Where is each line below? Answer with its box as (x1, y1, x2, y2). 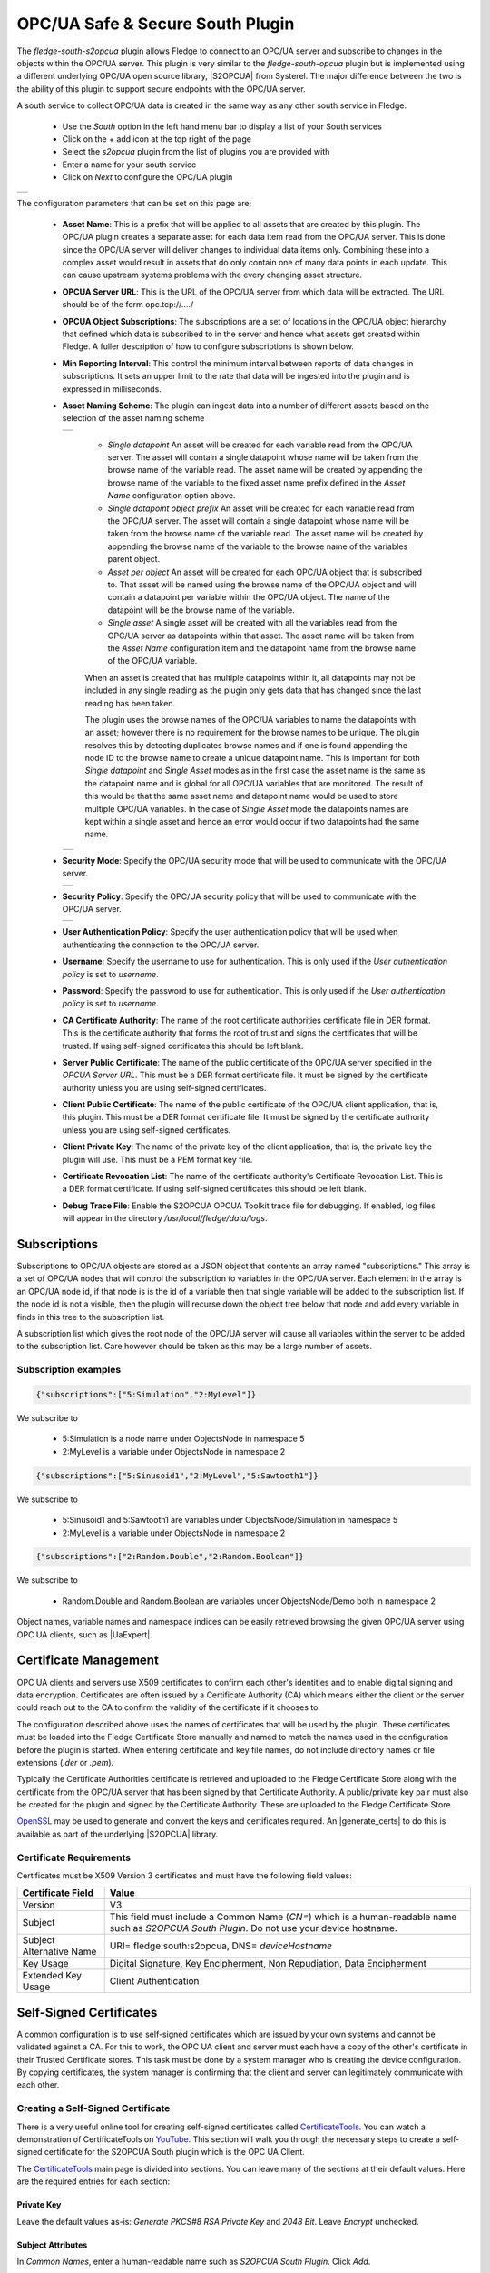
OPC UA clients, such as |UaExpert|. (16, 1628, 153, 1640)
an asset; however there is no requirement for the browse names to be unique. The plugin (84, 727, 420, 738)
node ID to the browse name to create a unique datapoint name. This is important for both (84, 753, 421, 764)
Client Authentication (109, 1975, 200, 1988)
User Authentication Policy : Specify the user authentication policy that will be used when (62, 926, 398, 937)
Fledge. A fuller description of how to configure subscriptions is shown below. (62, 341, 354, 352)
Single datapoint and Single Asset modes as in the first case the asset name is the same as (84, 765, 426, 776)
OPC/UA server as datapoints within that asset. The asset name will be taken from (107, 630, 415, 641)
